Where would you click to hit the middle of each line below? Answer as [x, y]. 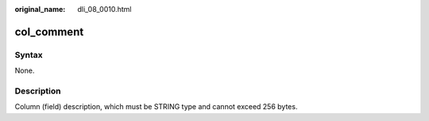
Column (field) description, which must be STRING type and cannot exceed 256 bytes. [156, 107]
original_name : [40, 9]
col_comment [49, 32]
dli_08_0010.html [104, 9]
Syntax [29, 55]
